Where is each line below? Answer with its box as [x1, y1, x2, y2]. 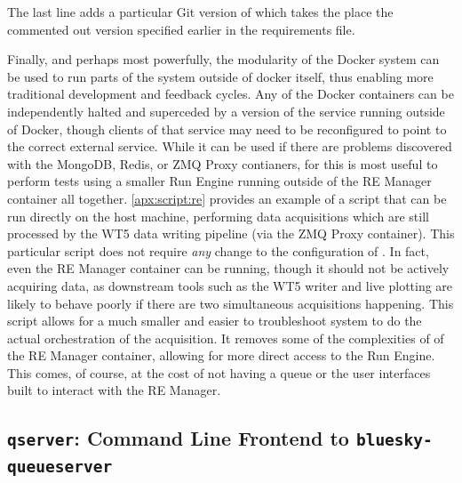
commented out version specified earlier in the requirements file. [7, 20, 355, 38]
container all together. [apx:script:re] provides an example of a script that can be [7, 189, 447, 207]
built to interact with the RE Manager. [7, 381, 221, 399]
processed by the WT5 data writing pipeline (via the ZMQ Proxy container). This [7, 224, 455, 243]
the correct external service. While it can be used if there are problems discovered [7, 137, 452, 156]
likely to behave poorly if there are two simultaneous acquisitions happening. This [7, 294, 454, 312]
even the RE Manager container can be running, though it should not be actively [7, 259, 450, 278]
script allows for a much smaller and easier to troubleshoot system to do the [7, 311, 422, 330]
